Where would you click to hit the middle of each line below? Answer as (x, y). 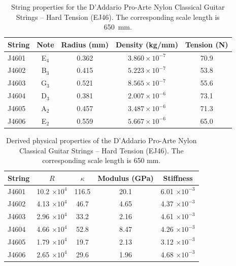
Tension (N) (207, 44)
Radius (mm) (85, 44)
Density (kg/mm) (147, 44)
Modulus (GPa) (126, 178)
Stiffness (178, 178)
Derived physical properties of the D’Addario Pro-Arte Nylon (102, 140)
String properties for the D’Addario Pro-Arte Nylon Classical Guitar (118, 7)
